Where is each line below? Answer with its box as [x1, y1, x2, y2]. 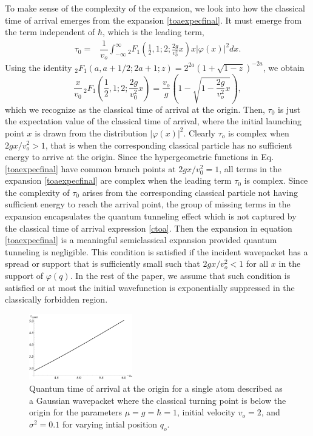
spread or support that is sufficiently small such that [5, 257, 200, 270]
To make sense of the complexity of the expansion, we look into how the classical [5, 2, 305, 14]
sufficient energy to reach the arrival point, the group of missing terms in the [5, 198, 291, 210]
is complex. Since [244, 174, 308, 187]
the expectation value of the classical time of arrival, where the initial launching [5, 115, 302, 127]
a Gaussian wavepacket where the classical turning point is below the [29, 394, 286, 406]
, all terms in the [219, 162, 281, 175]
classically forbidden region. [5, 293, 108, 306]
